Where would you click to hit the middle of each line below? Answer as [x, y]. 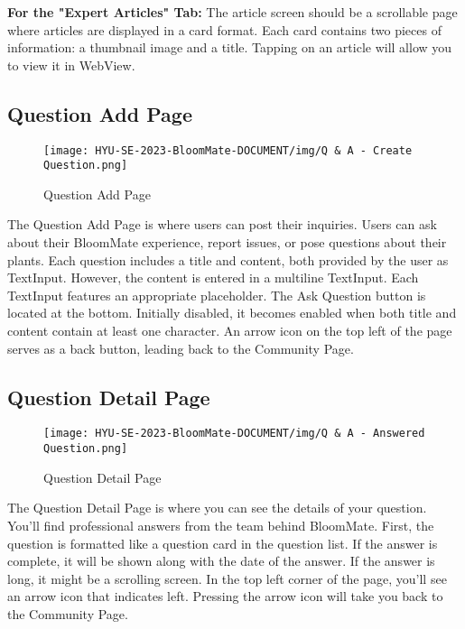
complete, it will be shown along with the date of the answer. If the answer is [221, 561]
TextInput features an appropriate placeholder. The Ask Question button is [217, 295]
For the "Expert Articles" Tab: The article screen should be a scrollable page [232, 12]
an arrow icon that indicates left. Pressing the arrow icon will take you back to [225, 596]
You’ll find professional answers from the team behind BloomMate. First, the [221, 525]
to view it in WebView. [71, 65]
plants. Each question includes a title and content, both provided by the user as [228, 259]
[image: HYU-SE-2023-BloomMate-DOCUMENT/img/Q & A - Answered [234, 434]
